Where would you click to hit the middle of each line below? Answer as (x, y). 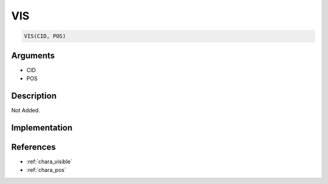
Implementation (42, 128)
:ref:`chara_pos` (46, 170)
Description (34, 96)
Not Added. (26, 110)
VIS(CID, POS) (45, 36)
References (33, 147)
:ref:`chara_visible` (50, 162)
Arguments (33, 56)
